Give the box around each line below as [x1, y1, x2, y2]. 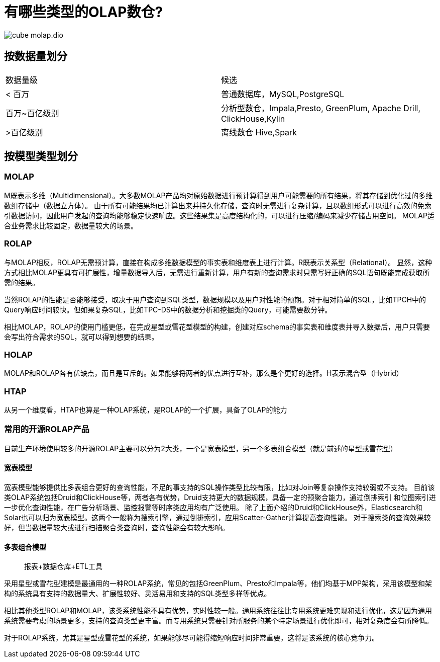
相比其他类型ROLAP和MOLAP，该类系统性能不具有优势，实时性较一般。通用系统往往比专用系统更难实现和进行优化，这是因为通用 [4, 606, 432, 615]
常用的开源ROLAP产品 [4, 424, 89, 435]
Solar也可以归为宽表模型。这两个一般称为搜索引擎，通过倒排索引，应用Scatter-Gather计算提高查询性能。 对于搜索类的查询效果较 [4, 513, 431, 522]
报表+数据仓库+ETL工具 [24, 562, 102, 571]
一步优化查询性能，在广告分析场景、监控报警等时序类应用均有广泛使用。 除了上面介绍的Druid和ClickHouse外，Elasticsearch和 [4, 503, 422, 512]
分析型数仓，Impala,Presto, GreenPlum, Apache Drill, [221, 103, 421, 113]
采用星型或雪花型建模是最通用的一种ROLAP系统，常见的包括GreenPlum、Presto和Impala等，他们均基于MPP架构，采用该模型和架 [4, 579, 432, 588]
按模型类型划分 [4, 150, 78, 163]
